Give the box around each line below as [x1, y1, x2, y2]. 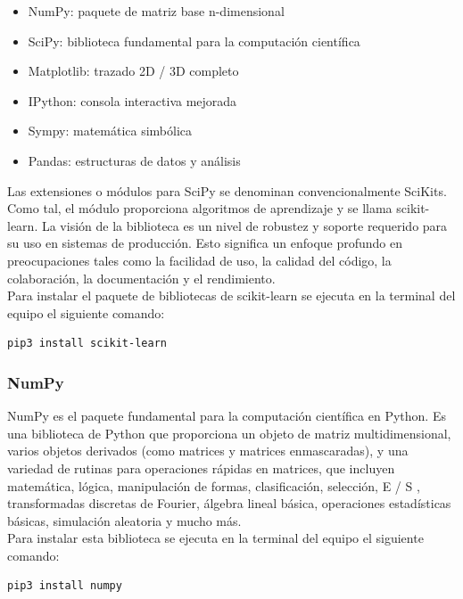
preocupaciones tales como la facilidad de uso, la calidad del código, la [7, 250, 392, 269]
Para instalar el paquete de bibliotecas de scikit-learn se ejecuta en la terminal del [7, 286, 456, 305]
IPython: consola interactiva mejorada [28, 91, 237, 110]
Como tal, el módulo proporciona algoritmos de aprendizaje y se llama [7, 199, 393, 217]
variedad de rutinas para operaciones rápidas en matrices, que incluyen [7, 458, 395, 477]
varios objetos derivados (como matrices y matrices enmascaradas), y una [7, 441, 409, 460]
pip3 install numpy [7, 579, 122, 593]
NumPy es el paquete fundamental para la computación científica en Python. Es [7, 406, 446, 425]
